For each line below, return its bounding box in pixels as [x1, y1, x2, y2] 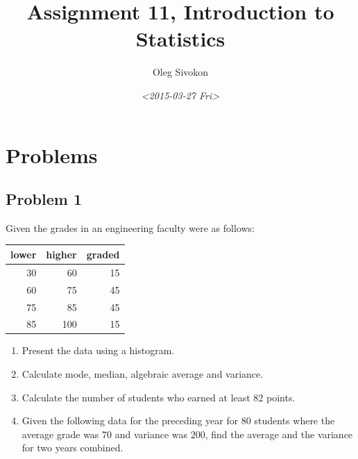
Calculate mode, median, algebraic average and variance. [22, 367, 264, 381]
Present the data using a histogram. [22, 343, 175, 358]
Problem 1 [6, 188, 82, 210]
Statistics [135, 24, 225, 53]
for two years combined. [22, 440, 123, 455]
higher [46, 247, 77, 261]
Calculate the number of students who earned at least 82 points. [22, 390, 296, 404]
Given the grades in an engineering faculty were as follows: [6, 220, 255, 235]
